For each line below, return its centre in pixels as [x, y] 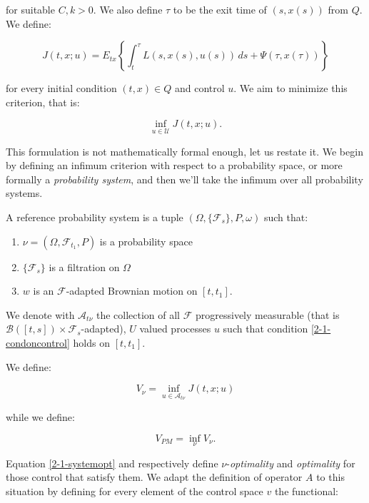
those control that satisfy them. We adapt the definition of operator [154, 477]
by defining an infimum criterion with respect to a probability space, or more [174, 165]
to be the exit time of [220, 9]
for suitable [30, 9]
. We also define [128, 9]
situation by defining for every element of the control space [135, 491]
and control [199, 88]
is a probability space [146, 241]
